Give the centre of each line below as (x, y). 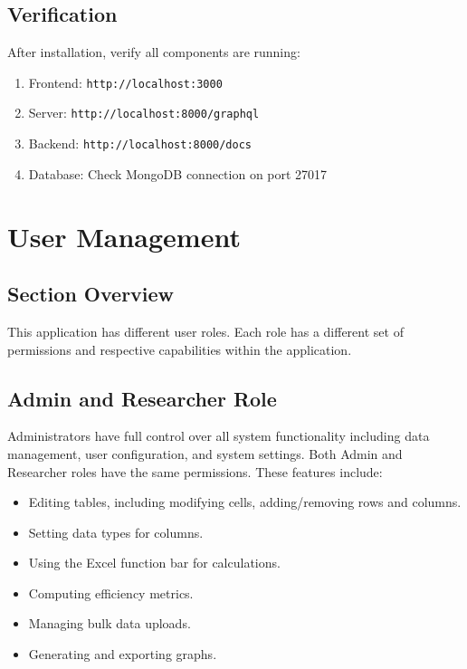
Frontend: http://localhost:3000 (125, 82)
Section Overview (91, 294)
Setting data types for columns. (116, 532)
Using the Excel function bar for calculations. (154, 563)
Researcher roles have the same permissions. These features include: (195, 471)
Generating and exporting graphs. (123, 654)
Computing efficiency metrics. (111, 593)
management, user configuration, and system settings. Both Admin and (205, 453)
